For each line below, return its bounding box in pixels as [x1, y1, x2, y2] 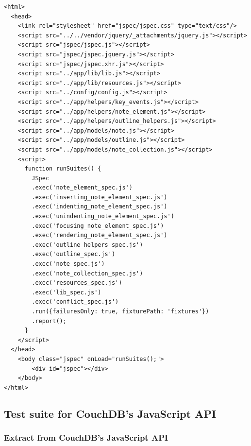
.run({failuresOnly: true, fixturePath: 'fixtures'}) [32, 308, 209, 315]
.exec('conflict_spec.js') [32, 298, 119, 306]
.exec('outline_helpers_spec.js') [32, 241, 143, 248]
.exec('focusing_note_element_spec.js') [32, 222, 164, 229]
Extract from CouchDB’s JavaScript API [4, 431, 168, 444]
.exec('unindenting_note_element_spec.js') [32, 213, 174, 220]
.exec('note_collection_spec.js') [32, 270, 143, 277]
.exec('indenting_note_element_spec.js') [32, 203, 167, 210]
